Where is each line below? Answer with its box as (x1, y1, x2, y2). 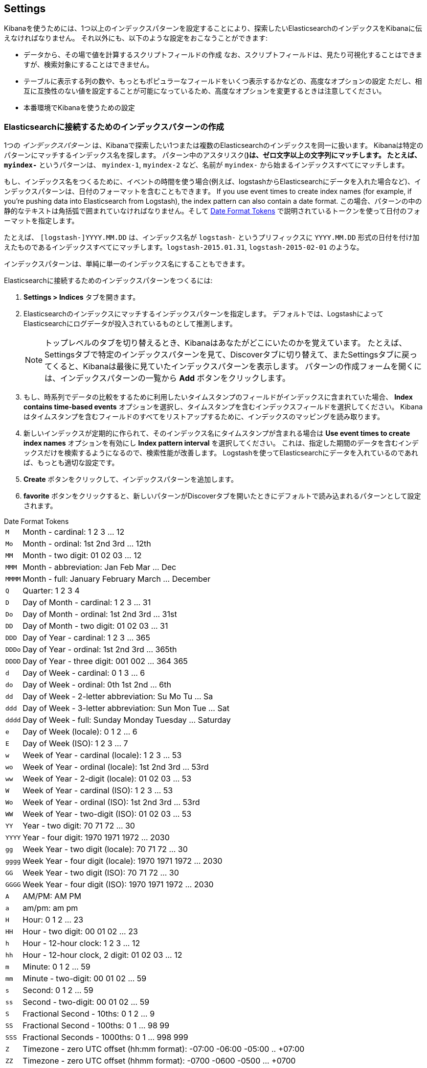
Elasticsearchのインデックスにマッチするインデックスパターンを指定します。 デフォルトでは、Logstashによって (23, 309, 384, 318)
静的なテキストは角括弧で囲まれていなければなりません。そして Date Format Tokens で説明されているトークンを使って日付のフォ (4, 207, 421, 215)
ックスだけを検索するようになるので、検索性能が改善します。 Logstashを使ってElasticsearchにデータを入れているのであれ (23, 449, 418, 457)
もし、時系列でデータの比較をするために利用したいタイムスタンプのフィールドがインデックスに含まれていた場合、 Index (23, 393, 413, 402)
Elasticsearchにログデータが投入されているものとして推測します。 (23, 319, 237, 328)
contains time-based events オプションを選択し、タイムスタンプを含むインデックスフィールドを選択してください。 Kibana (23, 403, 423, 411)
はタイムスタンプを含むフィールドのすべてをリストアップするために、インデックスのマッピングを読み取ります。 (23, 412, 384, 421)
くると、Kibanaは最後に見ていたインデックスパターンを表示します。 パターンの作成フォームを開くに (52, 361, 422, 372)
